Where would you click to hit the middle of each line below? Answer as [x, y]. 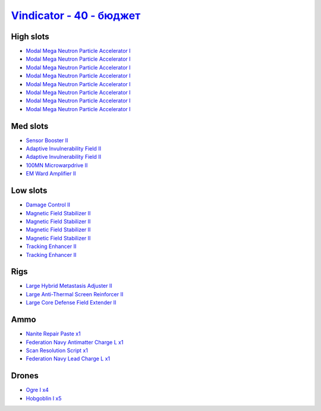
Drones [25, 376]
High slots [30, 37]
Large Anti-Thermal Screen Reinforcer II [75, 294]
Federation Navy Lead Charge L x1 [68, 359]
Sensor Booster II [47, 140]
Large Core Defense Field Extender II [71, 303]
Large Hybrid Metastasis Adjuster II [69, 286]
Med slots [30, 126]
